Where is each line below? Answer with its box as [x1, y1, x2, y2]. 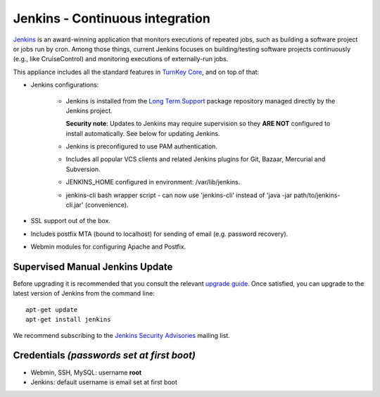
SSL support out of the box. [30, 217, 111, 225]
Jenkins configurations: [30, 81, 99, 89]
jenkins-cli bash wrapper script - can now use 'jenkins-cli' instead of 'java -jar [65, 191, 293, 199]
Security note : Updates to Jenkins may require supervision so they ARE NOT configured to [65, 120, 331, 128]
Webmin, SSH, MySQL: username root [30, 368, 142, 377]
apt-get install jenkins [25, 315, 111, 324]
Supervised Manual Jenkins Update [13, 261, 173, 272]
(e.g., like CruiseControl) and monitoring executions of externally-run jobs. [13, 55, 229, 63]
